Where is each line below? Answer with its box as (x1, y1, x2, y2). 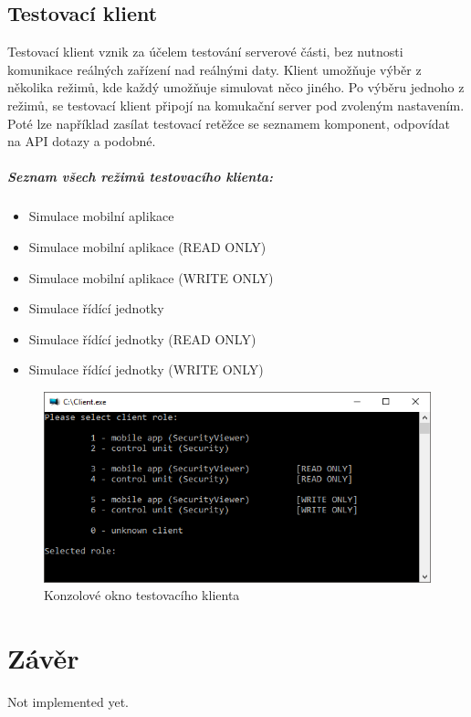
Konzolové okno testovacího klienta (44, 585, 240, 605)
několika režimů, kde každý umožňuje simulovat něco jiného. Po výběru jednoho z (7, 78, 465, 97)
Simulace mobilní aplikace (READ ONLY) (28, 237, 267, 256)
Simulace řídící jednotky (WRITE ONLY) (28, 360, 264, 379)
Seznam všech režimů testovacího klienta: (7, 167, 274, 186)
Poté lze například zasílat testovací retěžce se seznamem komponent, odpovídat (7, 113, 451, 132)
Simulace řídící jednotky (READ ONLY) (28, 329, 256, 348)
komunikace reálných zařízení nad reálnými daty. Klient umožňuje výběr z (7, 59, 422, 79)
